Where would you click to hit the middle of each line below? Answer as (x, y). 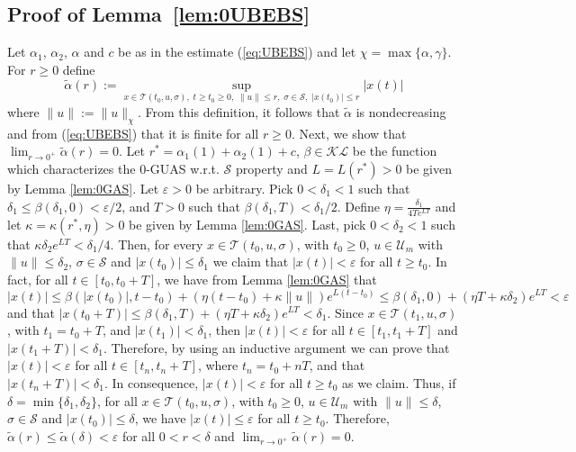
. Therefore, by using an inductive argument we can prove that (276, 347)
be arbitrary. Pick (244, 189)
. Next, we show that (349, 133)
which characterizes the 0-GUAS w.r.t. (113, 169)
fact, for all (38, 279)
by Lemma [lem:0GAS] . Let (83, 189)
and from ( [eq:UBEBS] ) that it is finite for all (133, 133)
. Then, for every (157, 244)
